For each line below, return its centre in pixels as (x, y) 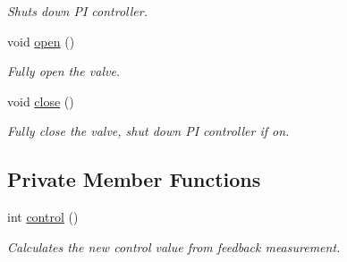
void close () (41, 101)
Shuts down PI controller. (77, 11)
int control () (43, 217)
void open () (41, 41)
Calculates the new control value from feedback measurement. (174, 246)
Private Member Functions (134, 179)
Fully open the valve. (64, 71)
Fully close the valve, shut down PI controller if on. (148, 131)
